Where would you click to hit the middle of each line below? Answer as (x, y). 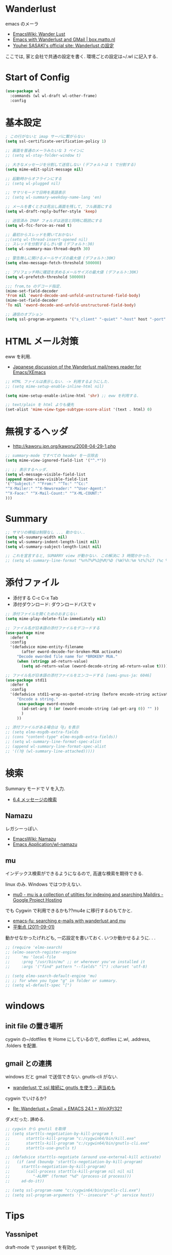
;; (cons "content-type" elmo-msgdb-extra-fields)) (61, 737)
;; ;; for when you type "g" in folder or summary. (61, 981)
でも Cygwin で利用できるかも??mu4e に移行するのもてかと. (69, 911)
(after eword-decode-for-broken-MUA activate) (72, 652)
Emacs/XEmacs (29, 372)
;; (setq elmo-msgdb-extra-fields (42, 732)
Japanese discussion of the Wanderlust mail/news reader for (77, 367)
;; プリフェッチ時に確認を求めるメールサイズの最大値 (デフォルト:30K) (72, 272)
